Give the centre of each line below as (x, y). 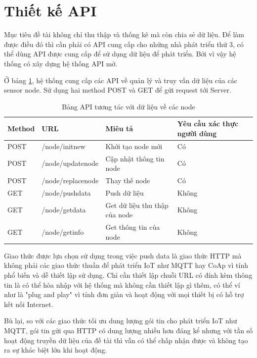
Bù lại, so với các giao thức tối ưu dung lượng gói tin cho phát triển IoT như (121, 321)
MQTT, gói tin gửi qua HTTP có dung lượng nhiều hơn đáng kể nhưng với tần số (128, 330)
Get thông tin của (133, 227)
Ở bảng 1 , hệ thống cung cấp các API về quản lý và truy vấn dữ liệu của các (121, 80)
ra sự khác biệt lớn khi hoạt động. (56, 350)
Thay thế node (128, 180)
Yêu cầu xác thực (208, 124)
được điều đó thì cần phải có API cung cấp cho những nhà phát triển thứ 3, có (124, 44)
